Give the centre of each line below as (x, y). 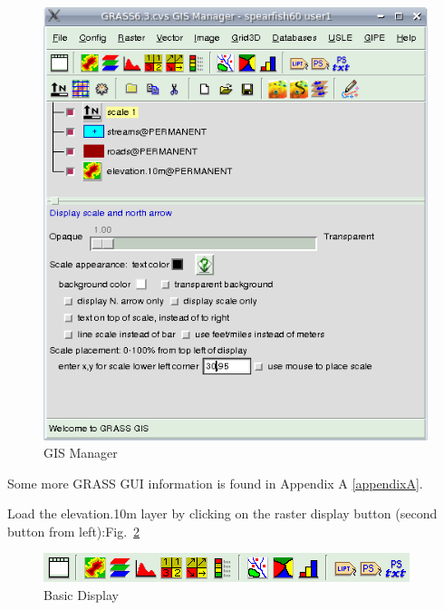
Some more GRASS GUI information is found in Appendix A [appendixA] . (215, 483)
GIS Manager (81, 453)
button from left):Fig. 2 (74, 531)
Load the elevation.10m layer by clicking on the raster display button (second (222, 513)
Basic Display (81, 595)
